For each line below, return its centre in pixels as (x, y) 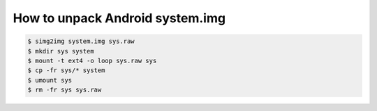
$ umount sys (50, 80)
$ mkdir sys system (61, 51)
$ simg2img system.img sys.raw (81, 41)
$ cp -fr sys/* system (66, 70)
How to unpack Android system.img (119, 18)
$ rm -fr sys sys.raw (65, 90)
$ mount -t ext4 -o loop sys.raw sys (92, 60)
